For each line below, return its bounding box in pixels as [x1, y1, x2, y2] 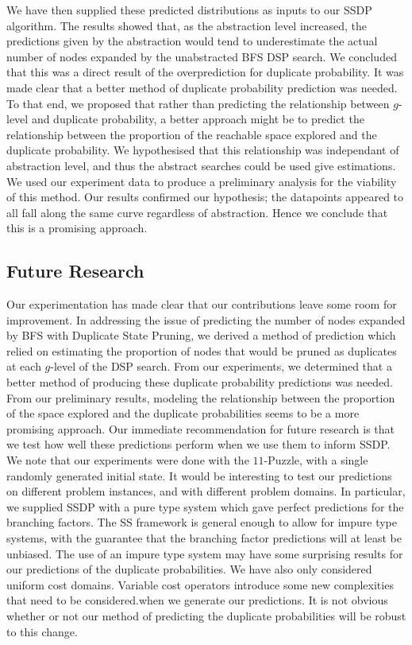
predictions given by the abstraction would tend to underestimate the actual [6, 33, 378, 49]
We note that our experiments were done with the [6, 452, 249, 468]
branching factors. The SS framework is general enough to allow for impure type [6, 514, 397, 530]
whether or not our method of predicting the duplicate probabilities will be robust [6, 607, 406, 624]
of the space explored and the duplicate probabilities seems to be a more [6, 405, 360, 422]
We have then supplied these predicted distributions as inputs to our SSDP [6, 2, 372, 17]
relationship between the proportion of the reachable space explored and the [6, 126, 377, 142]
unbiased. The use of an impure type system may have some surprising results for [6, 545, 403, 561]
